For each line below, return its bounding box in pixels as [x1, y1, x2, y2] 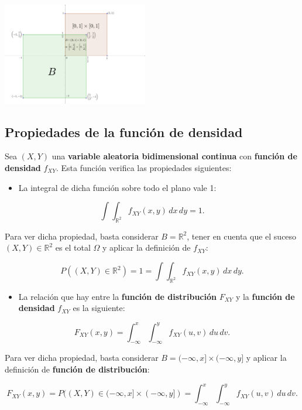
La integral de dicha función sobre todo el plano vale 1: [18, 181, 217, 193]
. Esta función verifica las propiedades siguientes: [56, 161, 232, 173]
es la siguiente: [73, 302, 125, 314]
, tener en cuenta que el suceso [187, 230, 297, 242]
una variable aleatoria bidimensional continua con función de [52, 150, 297, 162]
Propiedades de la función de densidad [5, 122, 243, 141]
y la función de [235, 290, 295, 302]
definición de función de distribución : [5, 363, 150, 375]
